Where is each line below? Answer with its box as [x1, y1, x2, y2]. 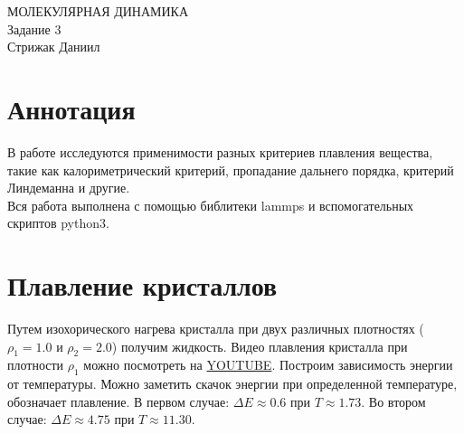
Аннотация [7, 90, 136, 127]
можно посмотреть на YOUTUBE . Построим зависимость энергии [83, 355, 453, 374]
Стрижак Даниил [7, 37, 100, 56]
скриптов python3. [7, 213, 109, 232]
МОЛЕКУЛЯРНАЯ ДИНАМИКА [7, 2, 189, 20]
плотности [7, 355, 64, 374]
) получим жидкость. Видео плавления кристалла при [111, 336, 408, 355]
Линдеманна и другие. [7, 178, 130, 197]
